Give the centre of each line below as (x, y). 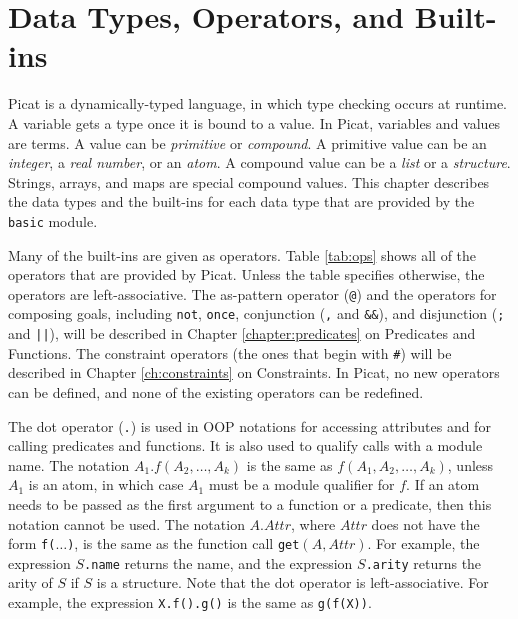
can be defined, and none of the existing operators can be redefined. (216, 391)
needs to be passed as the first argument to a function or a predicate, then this (250, 503)
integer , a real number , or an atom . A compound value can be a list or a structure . (259, 162)
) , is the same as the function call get (183, 543)
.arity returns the (423, 562)
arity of (30, 582)
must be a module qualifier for (301, 484)
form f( (32, 543)
